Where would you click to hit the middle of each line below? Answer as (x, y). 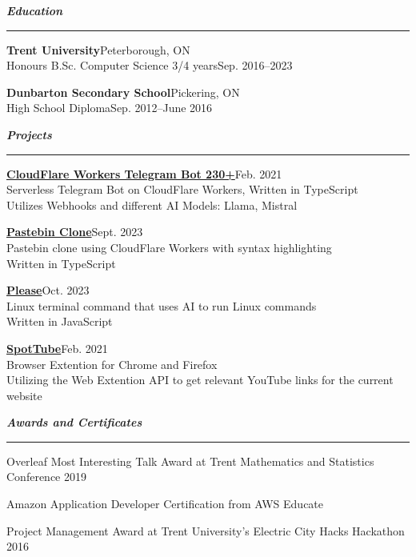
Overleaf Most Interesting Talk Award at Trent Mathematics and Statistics (190, 461)
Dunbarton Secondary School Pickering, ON (123, 92)
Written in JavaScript (60, 321)
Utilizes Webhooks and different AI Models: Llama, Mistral (152, 204)
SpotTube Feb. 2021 (57, 348)
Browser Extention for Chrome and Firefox (112, 364)
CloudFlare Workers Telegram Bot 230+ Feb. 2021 (144, 173)
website (24, 395)
